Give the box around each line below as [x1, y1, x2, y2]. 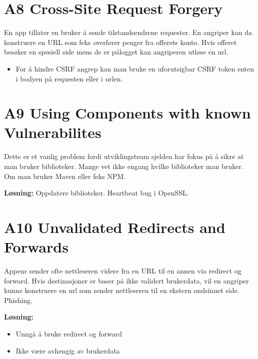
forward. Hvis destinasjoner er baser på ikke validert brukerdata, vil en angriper [4, 275, 249, 285]
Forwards [4, 236, 68, 257]
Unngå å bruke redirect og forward [15, 328, 122, 339]
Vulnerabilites [4, 122, 101, 142]
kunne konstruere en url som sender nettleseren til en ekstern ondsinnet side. [4, 285, 239, 295]
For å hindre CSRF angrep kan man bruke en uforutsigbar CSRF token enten [15, 63, 254, 73]
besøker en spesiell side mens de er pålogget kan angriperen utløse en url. [4, 46, 228, 57]
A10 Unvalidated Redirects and [4, 216, 225, 237]
